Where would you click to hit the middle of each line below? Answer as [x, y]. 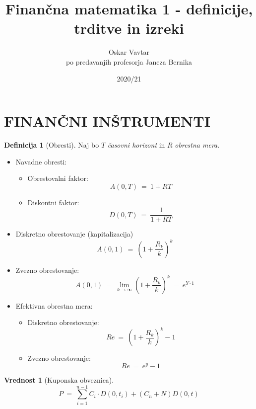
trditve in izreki [129, 28]
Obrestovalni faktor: [58, 178]
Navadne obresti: [41, 161]
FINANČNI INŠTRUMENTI [107, 121]
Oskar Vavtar [129, 52]
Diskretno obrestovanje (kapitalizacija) [74, 234]
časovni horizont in [136, 145]
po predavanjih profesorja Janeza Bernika [129, 61]
